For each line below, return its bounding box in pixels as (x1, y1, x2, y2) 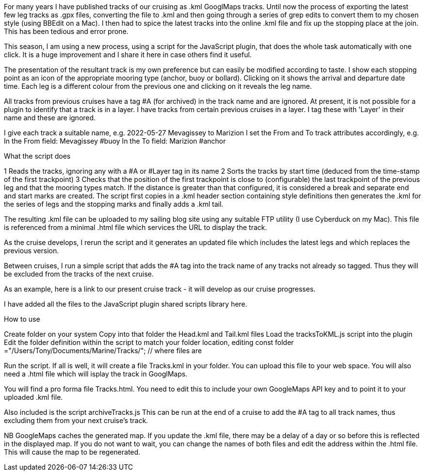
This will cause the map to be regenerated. (4, 448, 141, 456)
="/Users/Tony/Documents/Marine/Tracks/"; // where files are (4, 346, 202, 355)
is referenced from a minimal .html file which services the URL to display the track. (4, 223, 267, 231)
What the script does (4, 152, 71, 160)
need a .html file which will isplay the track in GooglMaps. (4, 370, 188, 378)
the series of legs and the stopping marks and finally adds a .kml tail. (4, 200, 224, 208)
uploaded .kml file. (4, 393, 63, 401)
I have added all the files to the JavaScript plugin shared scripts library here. (4, 300, 247, 308)
